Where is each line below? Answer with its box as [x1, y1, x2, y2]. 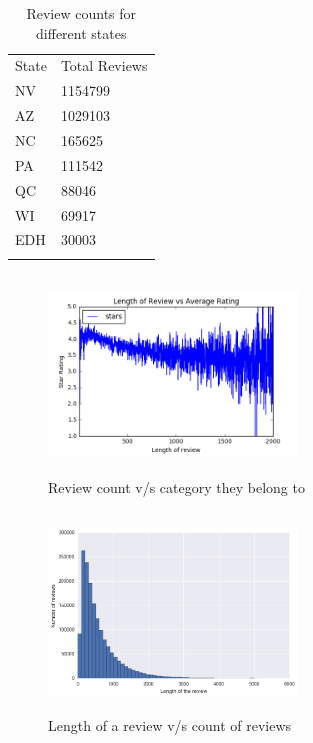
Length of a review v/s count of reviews [48, 715, 292, 736]
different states [36, 22, 127, 43]
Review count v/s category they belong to [48, 477, 305, 498]
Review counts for [26, 3, 137, 23]
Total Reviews [60, 55, 148, 76]
